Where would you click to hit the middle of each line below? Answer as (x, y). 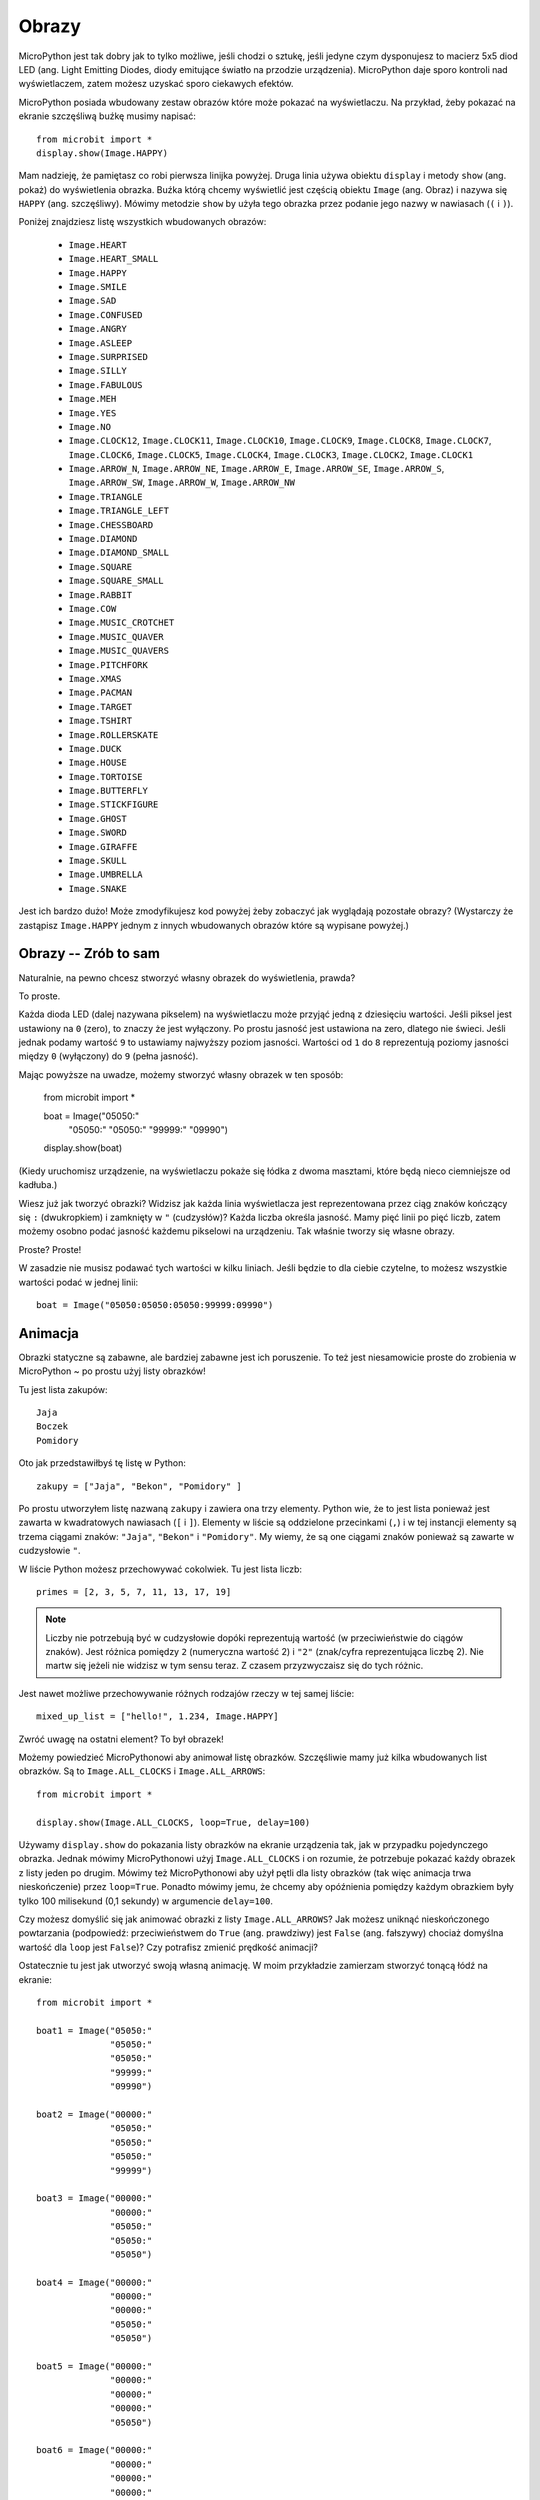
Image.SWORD (97, 833)
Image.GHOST (97, 818)
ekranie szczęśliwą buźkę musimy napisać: (107, 116)
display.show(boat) (83, 1148)
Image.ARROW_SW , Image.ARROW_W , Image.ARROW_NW (181, 482)
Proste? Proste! (50, 1249)
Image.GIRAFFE (103, 846)
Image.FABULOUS (106, 384)
